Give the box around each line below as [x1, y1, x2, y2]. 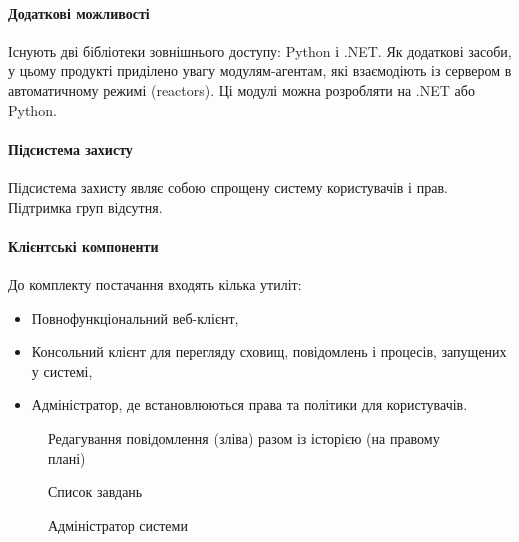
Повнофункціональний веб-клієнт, [31, 307, 239, 328]
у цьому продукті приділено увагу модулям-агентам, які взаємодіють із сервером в [8, 60, 512, 81]
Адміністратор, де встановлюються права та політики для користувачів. [31, 394, 468, 415]
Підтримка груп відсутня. [8, 196, 163, 217]
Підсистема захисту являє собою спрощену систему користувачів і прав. [8, 176, 448, 197]
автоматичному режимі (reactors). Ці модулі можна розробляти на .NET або [8, 79, 475, 100]
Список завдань [48, 481, 143, 502]
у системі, [31, 360, 93, 381]
